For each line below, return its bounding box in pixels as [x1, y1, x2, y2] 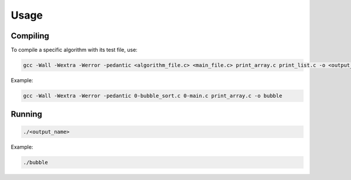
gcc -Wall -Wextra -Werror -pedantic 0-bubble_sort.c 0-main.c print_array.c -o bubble [23, 93, 283, 99]
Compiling [11, 31, 50, 41]
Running [11, 110, 43, 119]
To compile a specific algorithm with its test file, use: [11, 47, 137, 54]
